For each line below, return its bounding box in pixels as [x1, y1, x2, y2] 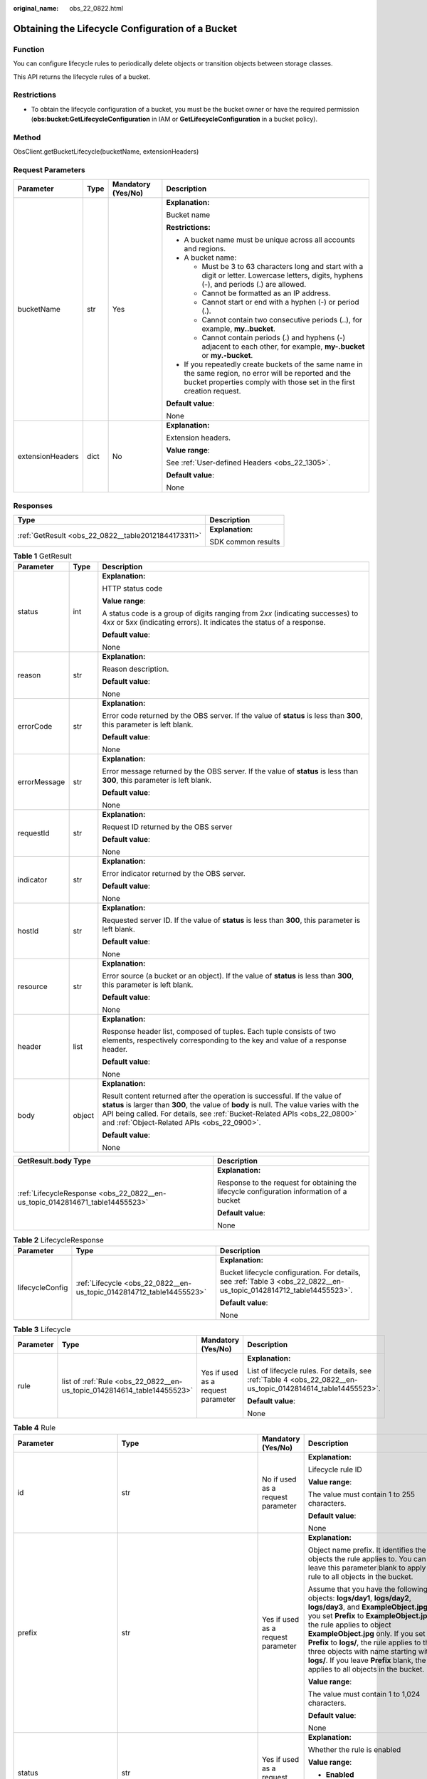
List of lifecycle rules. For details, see [247, 1366, 372, 1376]
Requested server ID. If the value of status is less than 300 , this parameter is [102, 915, 361, 925]
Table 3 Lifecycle [13, 1324, 71, 1334]
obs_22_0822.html [69, 4, 124, 12]
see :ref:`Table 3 [219, 1276, 275, 1286]
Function [13, 44, 45, 54]
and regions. [184, 244, 226, 254]
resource [17, 982, 48, 992]
